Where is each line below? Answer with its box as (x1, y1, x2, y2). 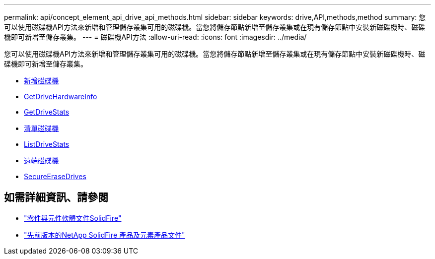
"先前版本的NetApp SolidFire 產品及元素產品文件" (24, 230, 185, 239)
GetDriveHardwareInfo (24, 92, 97, 101)
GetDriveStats (24, 108, 70, 116)
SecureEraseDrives (24, 172, 86, 181)
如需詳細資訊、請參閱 (4, 191, 108, 204)
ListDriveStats (24, 140, 70, 148)
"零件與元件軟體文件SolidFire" (24, 213, 122, 222)
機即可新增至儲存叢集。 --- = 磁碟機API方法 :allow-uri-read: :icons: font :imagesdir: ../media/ (4, 33, 307, 41)
